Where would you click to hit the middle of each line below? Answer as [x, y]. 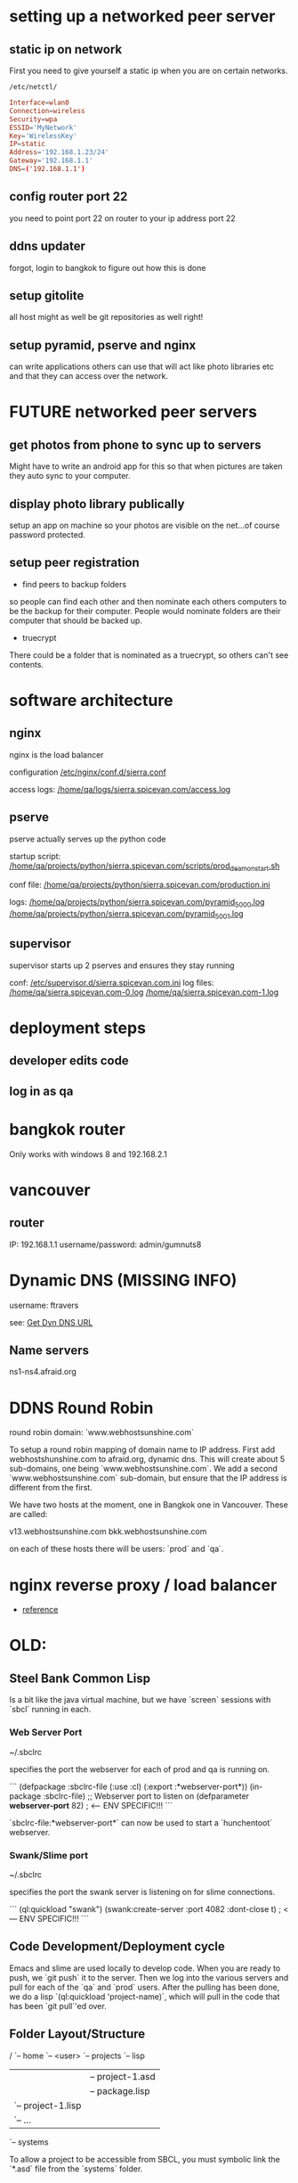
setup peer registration [74, 563]
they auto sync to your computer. [70, 476]
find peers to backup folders [74, 584]
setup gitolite [47, 295]
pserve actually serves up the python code [88, 839]
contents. [27, 664]
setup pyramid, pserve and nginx [103, 345]
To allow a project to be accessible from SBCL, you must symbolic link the [145, 2159]
